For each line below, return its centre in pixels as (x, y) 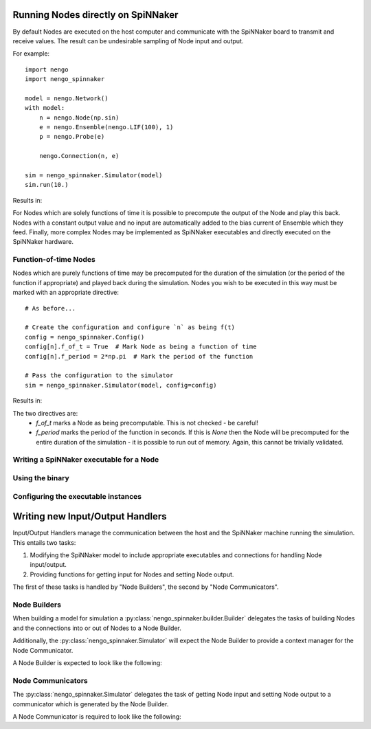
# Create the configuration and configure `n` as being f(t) (130, 327)
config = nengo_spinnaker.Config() (85, 337)
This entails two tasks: (44, 542)
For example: (31, 54)
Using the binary (41, 478)
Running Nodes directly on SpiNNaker (95, 15)
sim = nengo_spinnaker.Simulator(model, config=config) (121, 385)
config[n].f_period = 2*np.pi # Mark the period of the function (139, 356)
